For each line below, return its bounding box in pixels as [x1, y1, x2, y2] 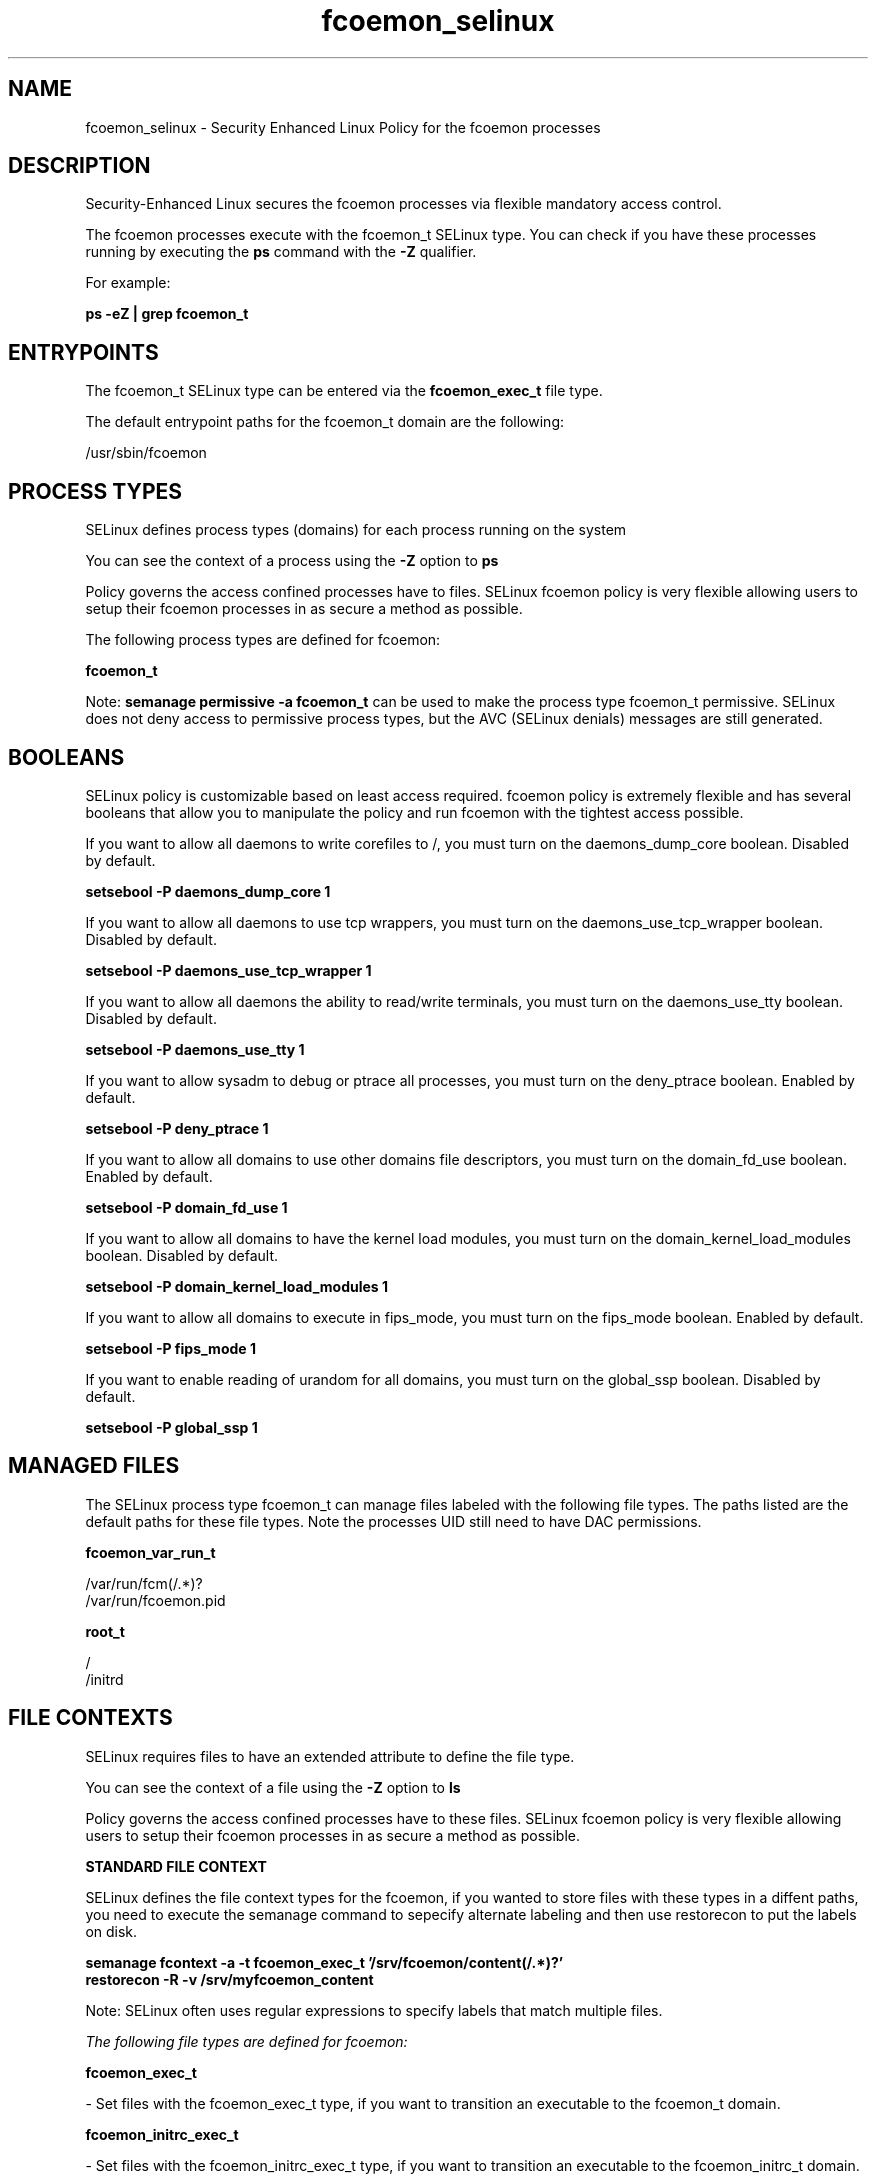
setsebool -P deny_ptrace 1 [85, 1119, 269, 1137]
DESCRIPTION [8, 153, 151, 179]
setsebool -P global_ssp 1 [85, 1418, 258, 1436]
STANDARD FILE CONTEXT [85, 1857, 267, 1875]
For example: [85, 274, 171, 292]
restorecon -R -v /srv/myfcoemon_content [85, 1970, 374, 1988]
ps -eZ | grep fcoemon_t [85, 305, 249, 323]
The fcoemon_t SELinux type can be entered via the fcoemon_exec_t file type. [85, 382, 603, 400]
